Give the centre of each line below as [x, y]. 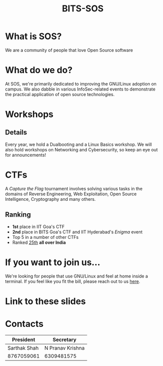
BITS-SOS [83, 9]
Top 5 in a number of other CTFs [45, 237]
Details [16, 132]
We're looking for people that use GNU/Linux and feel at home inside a [77, 276]
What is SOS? [33, 36]
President [24, 339]
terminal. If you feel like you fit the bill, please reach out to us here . [73, 281]
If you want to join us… [53, 262]
